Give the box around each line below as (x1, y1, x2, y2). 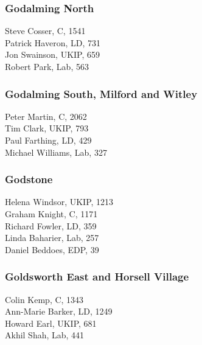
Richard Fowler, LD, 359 (5, 219, 97, 232)
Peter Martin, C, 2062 (5, 110, 87, 122)
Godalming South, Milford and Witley (5, 86, 198, 101)
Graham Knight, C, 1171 (5, 207, 98, 220)
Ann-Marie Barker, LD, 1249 (5, 305, 113, 318)
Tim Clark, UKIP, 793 (5, 122, 89, 134)
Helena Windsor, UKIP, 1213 (5, 195, 114, 208)
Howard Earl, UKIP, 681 (5, 316, 97, 329)
